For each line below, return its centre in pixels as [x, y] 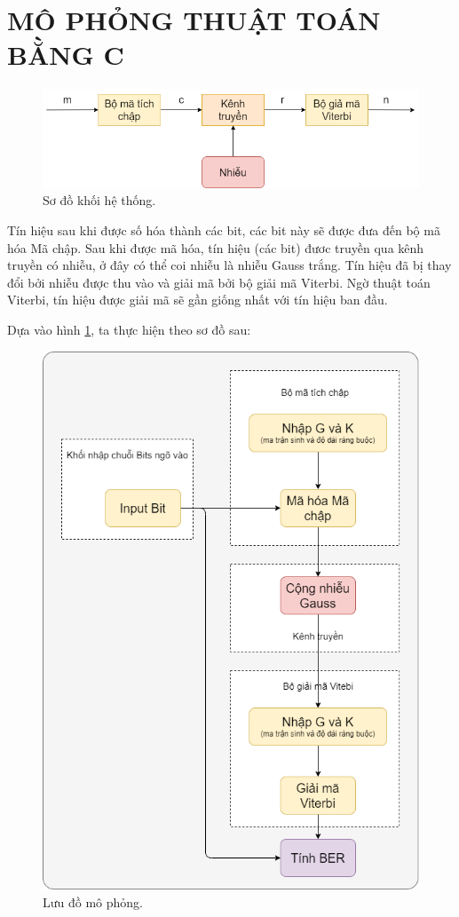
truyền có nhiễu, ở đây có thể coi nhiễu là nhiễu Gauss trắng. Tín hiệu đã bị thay [229, 265]
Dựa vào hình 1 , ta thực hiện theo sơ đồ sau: [129, 330]
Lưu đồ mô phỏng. [93, 901]
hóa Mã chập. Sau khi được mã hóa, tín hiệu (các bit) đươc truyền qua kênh [216, 247]
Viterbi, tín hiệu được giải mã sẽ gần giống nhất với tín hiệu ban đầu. [198, 300]
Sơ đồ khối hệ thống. [99, 200]
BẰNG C [66, 55]
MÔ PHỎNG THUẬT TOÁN [194, 20]
